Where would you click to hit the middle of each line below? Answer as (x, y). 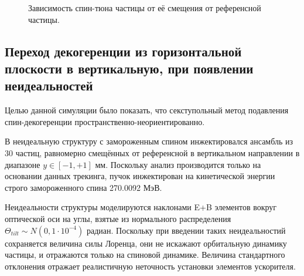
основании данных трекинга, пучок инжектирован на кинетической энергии (140, 176)
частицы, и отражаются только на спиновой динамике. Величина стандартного (145, 255)
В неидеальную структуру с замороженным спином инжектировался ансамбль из (149, 141)
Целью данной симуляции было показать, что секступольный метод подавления (147, 110)
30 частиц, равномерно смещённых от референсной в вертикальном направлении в (152, 152)
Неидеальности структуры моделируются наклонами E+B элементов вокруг (141, 207)
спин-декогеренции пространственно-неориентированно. (105, 121)
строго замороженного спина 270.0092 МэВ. (83, 187)
